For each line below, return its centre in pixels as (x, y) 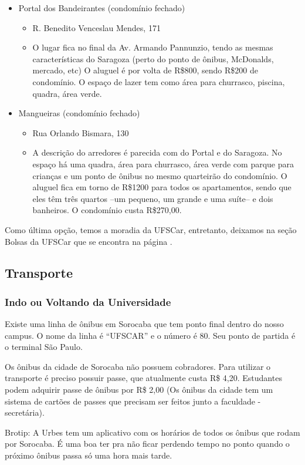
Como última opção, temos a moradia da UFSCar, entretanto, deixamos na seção (151, 229)
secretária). (25, 412)
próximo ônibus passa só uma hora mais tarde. (89, 455)
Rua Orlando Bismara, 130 (81, 132)
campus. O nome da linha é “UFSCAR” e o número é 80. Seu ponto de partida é (150, 335)
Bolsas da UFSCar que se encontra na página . (89, 241)
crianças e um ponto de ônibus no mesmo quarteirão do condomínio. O (160, 175)
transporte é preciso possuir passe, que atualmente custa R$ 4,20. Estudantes (143, 378)
